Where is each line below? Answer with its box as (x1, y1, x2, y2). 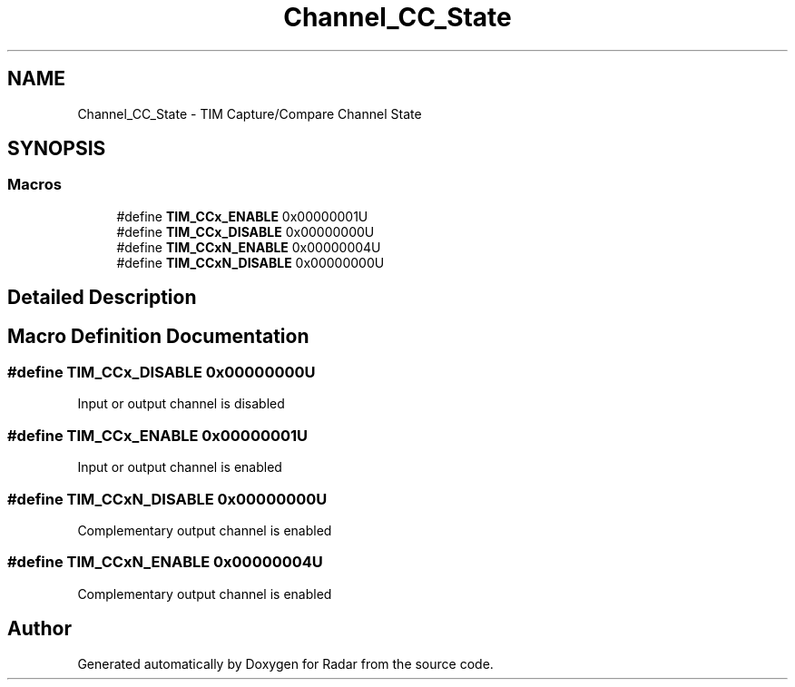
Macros (7, 175, 62, 194)
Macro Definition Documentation (7, 324, 309, 348)
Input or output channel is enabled (77, 459, 282, 476)
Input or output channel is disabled (77, 396, 285, 412)
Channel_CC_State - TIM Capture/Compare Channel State (77, 105, 422, 122)
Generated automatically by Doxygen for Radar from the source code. (77, 655, 494, 672)
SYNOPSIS (7, 137, 106, 161)
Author (7, 617, 72, 641)
